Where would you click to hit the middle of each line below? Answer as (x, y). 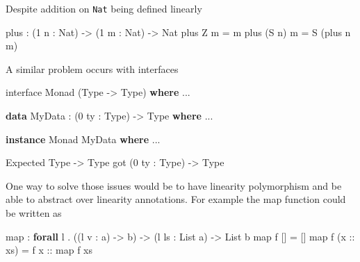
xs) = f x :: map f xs (49, 250)
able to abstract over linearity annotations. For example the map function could (176, 199)
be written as (34, 213)
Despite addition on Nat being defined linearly (104, 8)
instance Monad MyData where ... (83, 139)
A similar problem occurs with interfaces (92, 68)
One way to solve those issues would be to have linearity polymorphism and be (174, 185)
